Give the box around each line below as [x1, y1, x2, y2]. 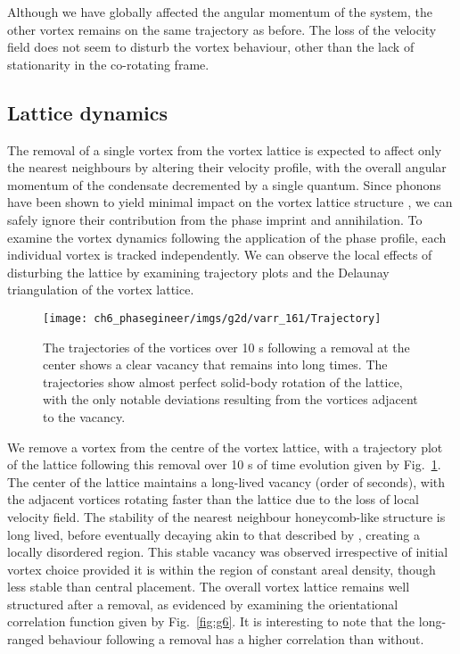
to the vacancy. [43, 407, 126, 426]
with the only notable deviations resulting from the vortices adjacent [43, 390, 418, 409]
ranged [7, 630, 45, 649]
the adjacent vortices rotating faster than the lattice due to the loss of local [7, 490, 420, 509]
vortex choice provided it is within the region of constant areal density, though [7, 559, 436, 578]
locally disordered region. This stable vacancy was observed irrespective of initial [7, 542, 448, 561]
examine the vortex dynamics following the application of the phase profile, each [7, 228, 447, 246]
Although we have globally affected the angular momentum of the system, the [7, 3, 432, 21]
